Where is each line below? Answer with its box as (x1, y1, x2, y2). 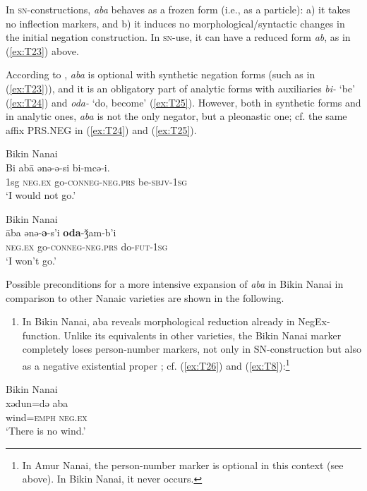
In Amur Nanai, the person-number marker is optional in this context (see (22, 457, 344, 472)
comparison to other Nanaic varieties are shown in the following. (6, 290, 284, 305)
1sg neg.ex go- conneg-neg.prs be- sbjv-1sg (6, 174, 188, 188)
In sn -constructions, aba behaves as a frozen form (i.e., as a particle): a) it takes (6, 2, 351, 16)
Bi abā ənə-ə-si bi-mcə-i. (6, 159, 110, 174)
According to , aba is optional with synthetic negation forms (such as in (6, 67, 315, 82)
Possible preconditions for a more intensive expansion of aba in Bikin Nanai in (6, 277, 344, 291)
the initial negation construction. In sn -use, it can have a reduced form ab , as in (6, 30, 351, 44)
